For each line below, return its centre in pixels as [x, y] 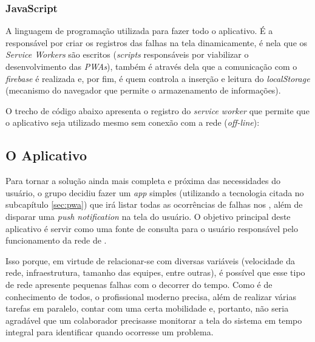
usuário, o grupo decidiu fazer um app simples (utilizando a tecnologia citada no [155, 192]
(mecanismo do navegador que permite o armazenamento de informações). [143, 90]
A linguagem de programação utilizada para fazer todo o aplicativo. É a [139, 31]
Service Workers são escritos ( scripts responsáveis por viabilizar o [127, 54]
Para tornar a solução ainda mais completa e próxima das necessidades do [143, 181]
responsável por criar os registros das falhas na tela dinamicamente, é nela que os [157, 42]
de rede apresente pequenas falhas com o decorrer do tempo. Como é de [139, 284]
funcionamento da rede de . [56, 240]
